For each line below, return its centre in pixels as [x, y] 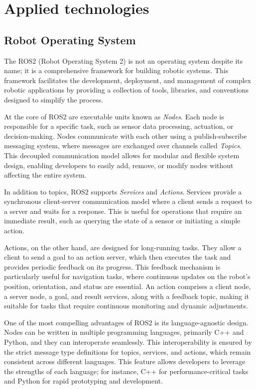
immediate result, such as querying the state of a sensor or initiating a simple [122, 221]
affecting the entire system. [45, 175]
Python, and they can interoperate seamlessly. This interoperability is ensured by [128, 342]
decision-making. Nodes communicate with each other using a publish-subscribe [126, 136]
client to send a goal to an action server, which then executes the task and [118, 257]
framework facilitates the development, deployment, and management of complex [128, 80]
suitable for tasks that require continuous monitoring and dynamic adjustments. [126, 306]
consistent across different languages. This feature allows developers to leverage [125, 361]
